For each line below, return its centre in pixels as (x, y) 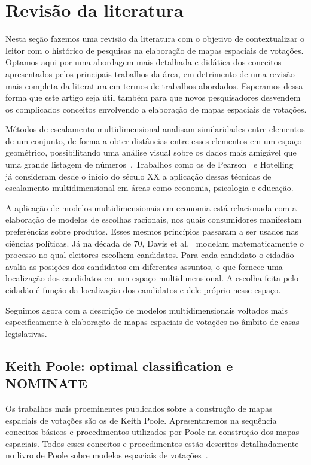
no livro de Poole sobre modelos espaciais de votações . (107, 455)
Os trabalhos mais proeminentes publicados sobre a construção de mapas (139, 408)
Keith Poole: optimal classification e (119, 365)
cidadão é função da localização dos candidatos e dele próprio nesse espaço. (143, 290)
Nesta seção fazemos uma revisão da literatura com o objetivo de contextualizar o (155, 39)
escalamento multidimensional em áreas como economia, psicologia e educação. (150, 188)
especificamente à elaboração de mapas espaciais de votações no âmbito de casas (153, 322)
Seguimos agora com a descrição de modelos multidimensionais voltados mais (147, 310)
